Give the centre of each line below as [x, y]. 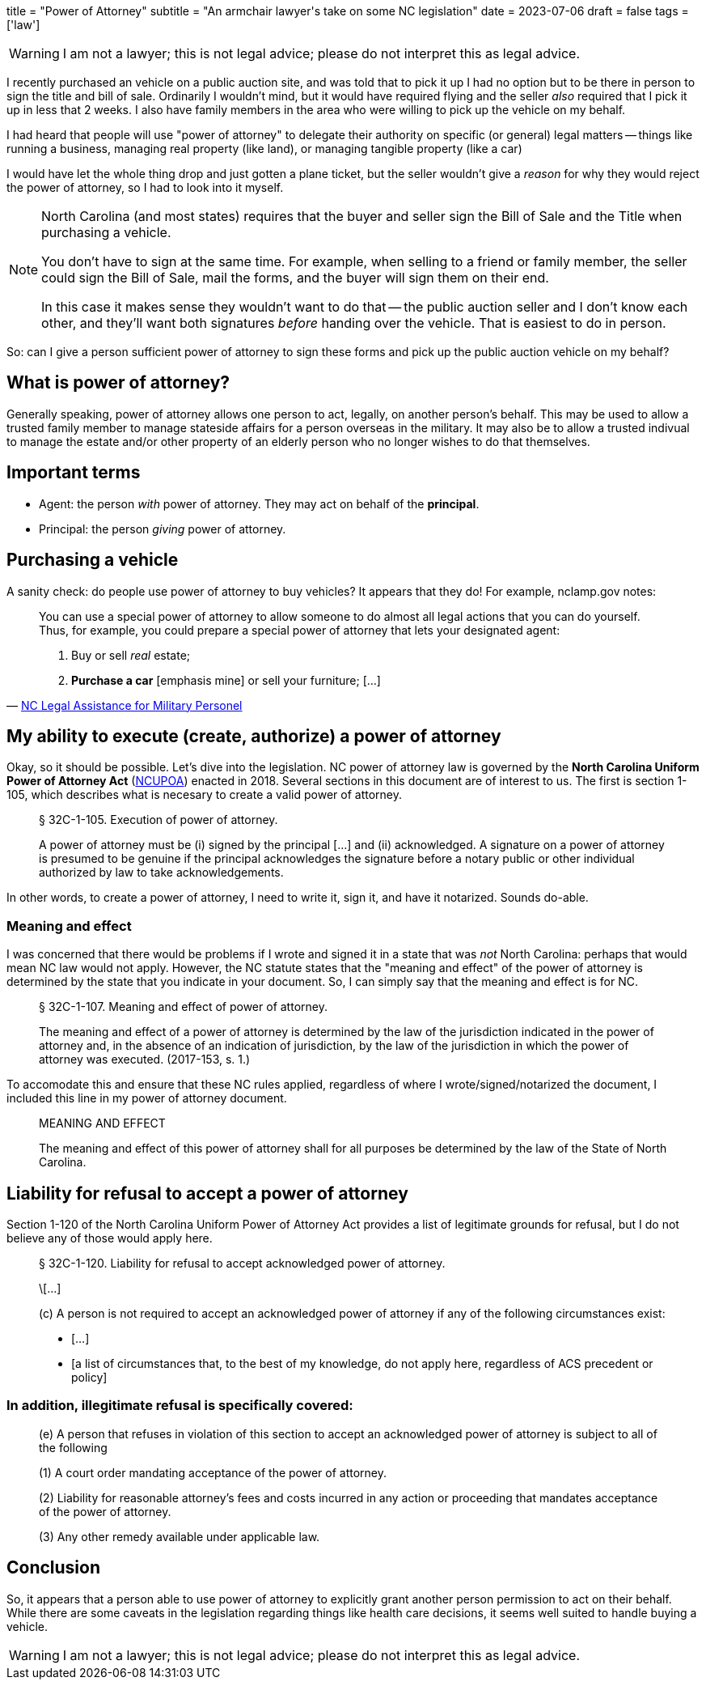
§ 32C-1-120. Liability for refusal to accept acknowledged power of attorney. [242, 1263]
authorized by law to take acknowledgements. [161, 873]
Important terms [74, 473]
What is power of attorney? [118, 383]
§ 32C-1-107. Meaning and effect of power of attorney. [183, 1007]
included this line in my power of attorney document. [147, 1098]
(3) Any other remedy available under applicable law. [180, 1536]
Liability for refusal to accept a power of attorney [207, 1193]
